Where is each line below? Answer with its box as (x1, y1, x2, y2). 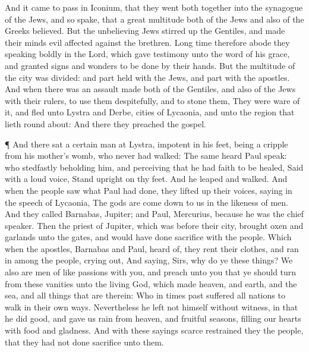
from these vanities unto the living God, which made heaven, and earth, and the (5, 277, 297, 290)
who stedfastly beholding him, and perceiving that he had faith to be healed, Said (5, 161, 304, 173)
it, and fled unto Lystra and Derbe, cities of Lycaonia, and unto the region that (5, 106, 295, 118)
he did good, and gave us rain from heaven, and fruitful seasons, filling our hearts (5, 312, 301, 325)
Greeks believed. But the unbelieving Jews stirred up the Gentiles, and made (5, 24, 285, 37)
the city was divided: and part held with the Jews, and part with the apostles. (5, 71, 290, 83)
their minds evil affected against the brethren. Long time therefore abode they (5, 36, 290, 48)
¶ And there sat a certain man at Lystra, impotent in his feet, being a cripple (5, 137, 288, 150)
